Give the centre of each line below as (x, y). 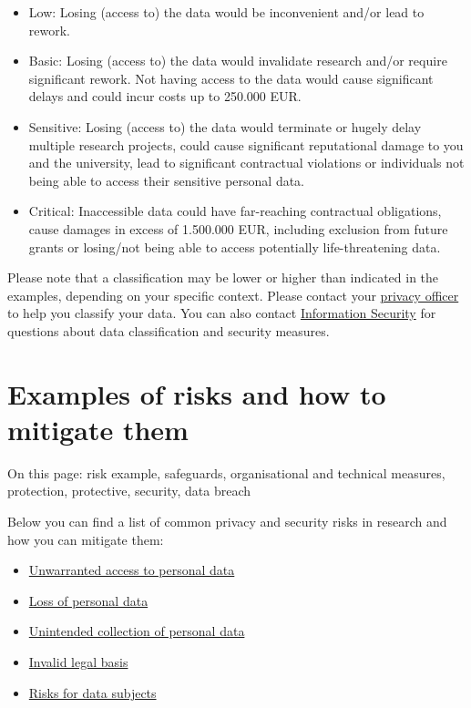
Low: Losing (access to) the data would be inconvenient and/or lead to (226, 12)
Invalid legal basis (78, 661)
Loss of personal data (88, 600)
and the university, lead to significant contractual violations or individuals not (246, 163)
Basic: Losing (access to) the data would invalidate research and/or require (238, 61)
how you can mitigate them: (86, 539)
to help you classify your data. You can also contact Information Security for (222, 313)
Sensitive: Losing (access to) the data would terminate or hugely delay (225, 126)
